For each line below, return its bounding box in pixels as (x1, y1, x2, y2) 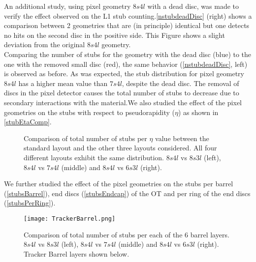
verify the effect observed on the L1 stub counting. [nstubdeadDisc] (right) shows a (4, 10, 252, 21)
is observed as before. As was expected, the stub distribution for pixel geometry (4, 68, 244, 79)
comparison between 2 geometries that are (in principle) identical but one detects (4, 20, 250, 30)
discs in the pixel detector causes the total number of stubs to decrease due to (4, 87, 239, 98)
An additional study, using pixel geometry (4, 1, 131, 11)
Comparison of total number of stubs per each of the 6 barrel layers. (24, 229, 229, 239)
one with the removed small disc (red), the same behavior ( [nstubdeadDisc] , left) (4, 58, 248, 69)
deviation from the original (4, 39, 85, 50)
